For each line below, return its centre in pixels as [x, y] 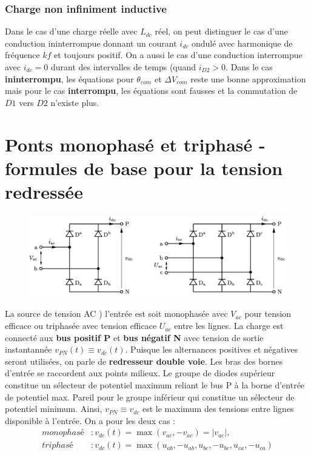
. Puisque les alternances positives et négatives [212, 349]
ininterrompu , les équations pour [69, 78]
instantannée [28, 349]
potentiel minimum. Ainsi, [54, 409]
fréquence [22, 55]
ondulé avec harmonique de [242, 43]
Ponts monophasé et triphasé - [135, 144]
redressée [44, 191]
